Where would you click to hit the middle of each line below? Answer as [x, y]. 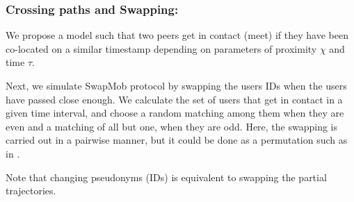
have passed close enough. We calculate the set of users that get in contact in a [174, 99]
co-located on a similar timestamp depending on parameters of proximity [161, 48]
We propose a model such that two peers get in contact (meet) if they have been [177, 35]
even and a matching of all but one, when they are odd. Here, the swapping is [172, 126]
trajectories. [31, 191]
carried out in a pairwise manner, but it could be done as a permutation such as [177, 140]
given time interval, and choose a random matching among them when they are [175, 113]
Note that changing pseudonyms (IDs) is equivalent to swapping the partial [166, 177]
